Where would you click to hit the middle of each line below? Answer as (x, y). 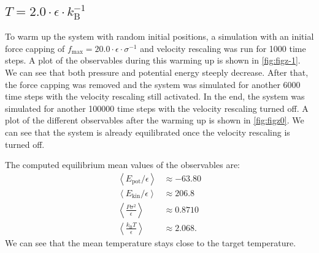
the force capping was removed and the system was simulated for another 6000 (153, 84)
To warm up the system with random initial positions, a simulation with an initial (159, 36)
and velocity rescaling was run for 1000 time (223, 48)
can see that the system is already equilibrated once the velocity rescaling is (148, 132)
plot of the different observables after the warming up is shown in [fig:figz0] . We (155, 120)
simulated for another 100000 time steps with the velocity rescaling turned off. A (157, 108)
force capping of (35, 48)
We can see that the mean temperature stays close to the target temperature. (151, 242)
